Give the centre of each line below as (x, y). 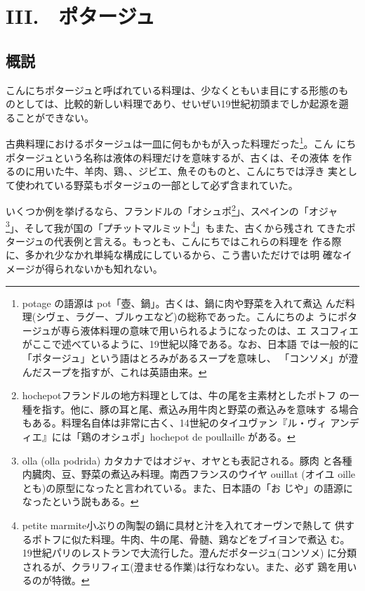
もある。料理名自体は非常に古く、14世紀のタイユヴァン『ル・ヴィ (174, 423)
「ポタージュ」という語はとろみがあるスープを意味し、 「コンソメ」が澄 (190, 358)
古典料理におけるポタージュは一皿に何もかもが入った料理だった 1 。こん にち (181, 143)
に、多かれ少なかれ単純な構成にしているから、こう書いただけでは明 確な (174, 255)
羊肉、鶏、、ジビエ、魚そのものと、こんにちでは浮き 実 (211, 171)
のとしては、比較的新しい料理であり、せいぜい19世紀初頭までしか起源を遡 (177, 104)
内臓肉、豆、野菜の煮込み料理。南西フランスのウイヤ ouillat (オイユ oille (189, 474)
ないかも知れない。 (118, 269)
